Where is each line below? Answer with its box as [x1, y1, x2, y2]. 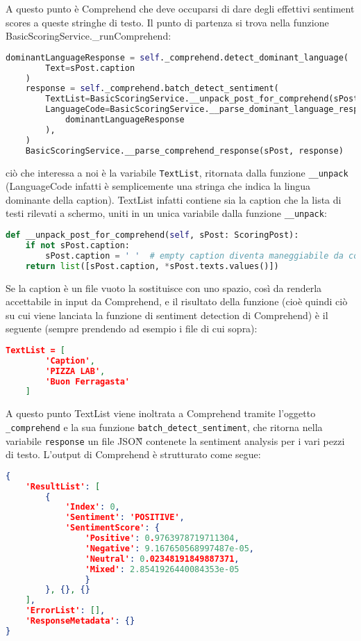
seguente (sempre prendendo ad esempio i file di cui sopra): [6, 321, 258, 336]
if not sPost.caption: [25, 240, 131, 250]
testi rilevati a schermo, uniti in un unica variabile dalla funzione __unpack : [6, 206, 327, 220]
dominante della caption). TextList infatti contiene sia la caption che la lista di [6, 192, 342, 206]
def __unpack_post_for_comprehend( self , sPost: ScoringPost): [6, 230, 299, 241]
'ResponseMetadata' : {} [25, 616, 135, 626]
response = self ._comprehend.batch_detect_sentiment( [25, 83, 279, 94]
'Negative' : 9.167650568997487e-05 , [85, 543, 254, 553]
